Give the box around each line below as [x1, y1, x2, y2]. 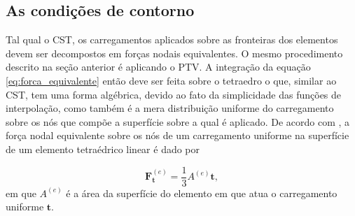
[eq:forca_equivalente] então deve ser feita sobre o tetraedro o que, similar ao [6, 73, 337, 87]
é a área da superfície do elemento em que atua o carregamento [66, 185, 337, 200]
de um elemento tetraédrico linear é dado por [6, 141, 200, 156]
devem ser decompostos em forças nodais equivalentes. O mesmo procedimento [6, 45, 343, 60]
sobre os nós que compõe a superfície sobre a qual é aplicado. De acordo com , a [6, 114, 350, 129]
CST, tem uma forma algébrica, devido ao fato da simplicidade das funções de [6, 87, 342, 101]
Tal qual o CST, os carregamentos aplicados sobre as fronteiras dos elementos [6, 32, 338, 47]
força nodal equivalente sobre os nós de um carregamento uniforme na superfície [6, 128, 349, 143]
